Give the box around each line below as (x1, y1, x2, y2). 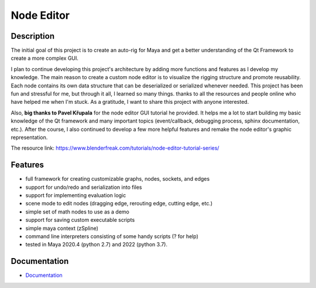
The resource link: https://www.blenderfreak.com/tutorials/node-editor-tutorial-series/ (11, 144, 219, 152)
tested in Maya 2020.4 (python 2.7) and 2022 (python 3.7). (25, 241, 168, 248)
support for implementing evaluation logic (25, 192, 126, 199)
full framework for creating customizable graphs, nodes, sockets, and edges (25, 175, 210, 182)
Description (11, 31, 55, 41)
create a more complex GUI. (11, 55, 79, 62)
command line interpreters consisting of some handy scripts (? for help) (25, 233, 199, 240)
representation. (11, 134, 48, 141)
